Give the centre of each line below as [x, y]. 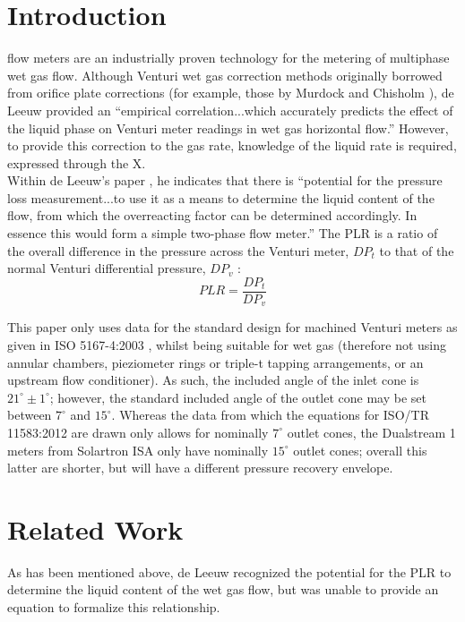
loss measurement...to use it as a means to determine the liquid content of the [221, 197]
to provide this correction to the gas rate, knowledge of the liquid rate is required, [232, 145]
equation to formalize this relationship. [114, 607]
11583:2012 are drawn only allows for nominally [138, 432]
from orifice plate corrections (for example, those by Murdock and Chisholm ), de [231, 93]
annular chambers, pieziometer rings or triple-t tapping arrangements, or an [215, 362]
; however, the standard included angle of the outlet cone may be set [238, 397]
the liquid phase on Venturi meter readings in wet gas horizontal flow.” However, [228, 128]
